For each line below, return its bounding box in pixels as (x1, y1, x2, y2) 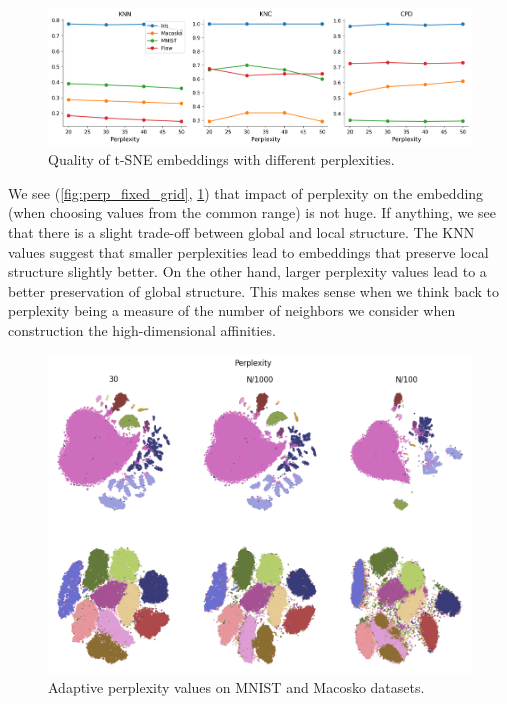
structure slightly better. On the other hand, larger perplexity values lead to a (8, 261, 487, 282)
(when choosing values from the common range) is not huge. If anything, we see (8, 202, 497, 223)
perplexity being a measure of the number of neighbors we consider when (8, 300, 456, 321)
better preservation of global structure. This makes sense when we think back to (8, 280, 500, 301)
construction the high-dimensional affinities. (8, 319, 276, 340)
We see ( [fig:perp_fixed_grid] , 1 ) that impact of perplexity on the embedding (8, 182, 484, 203)
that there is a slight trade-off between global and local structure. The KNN (8, 221, 475, 242)
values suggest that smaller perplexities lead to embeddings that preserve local (8, 241, 489, 262)
